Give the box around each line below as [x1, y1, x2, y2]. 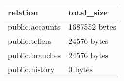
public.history [8, 63, 55, 75]
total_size [68, 6, 108, 18]
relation [8, 6, 38, 18]
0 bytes [68, 63, 93, 75]
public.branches [8, 49, 61, 61]
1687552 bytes [68, 21, 117, 32]
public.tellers [8, 35, 52, 46]
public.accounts [8, 21, 61, 32]
